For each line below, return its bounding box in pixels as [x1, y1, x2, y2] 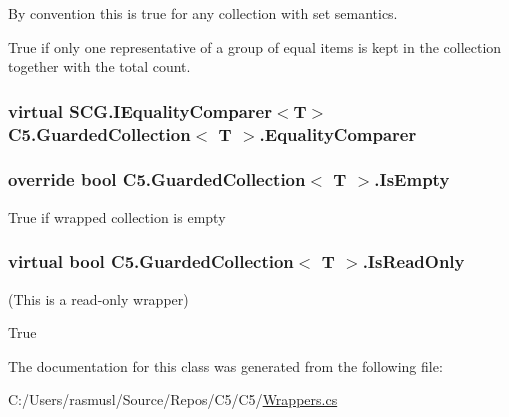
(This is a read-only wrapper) [8, 288, 189, 309]
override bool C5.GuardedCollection [8, 167, 306, 192]
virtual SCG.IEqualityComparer [8, 98, 272, 123]
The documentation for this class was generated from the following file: [8, 355, 443, 376]
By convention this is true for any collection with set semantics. [8, 3, 398, 23]
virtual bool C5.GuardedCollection [8, 249, 294, 274]
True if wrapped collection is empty [8, 206, 226, 227]
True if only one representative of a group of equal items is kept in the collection [8, 36, 502, 57]
